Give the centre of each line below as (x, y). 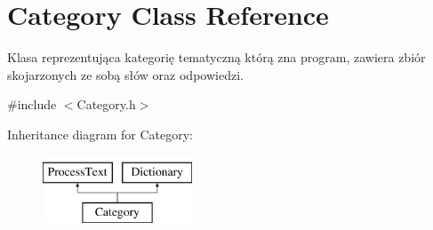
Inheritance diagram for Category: (100, 134)
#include (32, 104)
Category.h (106, 104)
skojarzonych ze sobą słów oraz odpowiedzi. (125, 74)
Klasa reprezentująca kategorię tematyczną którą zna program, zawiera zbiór (216, 57)
